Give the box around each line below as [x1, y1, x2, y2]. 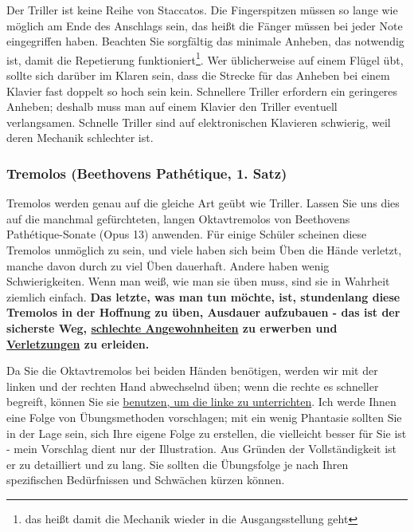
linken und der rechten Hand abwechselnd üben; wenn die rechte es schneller [6, 377, 379, 394]
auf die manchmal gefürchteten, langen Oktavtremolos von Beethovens [6, 210, 350, 227]
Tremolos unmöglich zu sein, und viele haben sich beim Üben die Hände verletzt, [6, 242, 402, 258]
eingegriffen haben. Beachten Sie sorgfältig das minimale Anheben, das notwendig [6, 33, 404, 49]
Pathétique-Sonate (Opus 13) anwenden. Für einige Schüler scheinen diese [6, 226, 367, 242]
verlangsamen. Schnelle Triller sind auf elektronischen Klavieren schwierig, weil [6, 113, 391, 130]
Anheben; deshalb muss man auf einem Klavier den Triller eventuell [6, 98, 338, 115]
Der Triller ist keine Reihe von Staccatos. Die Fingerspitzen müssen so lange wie [6, 2, 398, 18]
